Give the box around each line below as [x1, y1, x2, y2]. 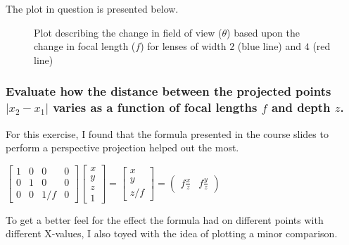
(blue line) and [237, 39, 302, 54]
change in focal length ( [34, 39, 136, 54]
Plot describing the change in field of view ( [34, 25, 222, 39]
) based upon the [227, 25, 300, 39]
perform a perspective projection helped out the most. [6, 140, 239, 155]
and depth [271, 99, 331, 116]
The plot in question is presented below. [6, 1, 179, 15]
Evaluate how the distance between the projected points [6, 82, 331, 100]
